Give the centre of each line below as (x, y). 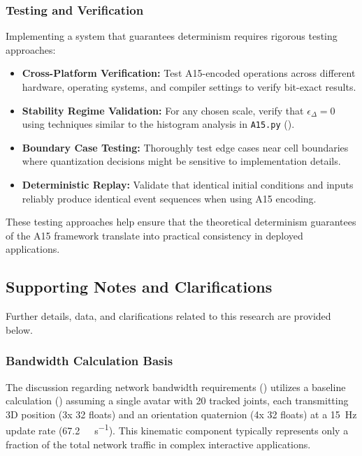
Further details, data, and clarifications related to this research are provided (168, 316)
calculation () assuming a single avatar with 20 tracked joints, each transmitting (177, 400)
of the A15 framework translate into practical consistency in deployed (154, 235)
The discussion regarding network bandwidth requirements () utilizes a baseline (176, 387)
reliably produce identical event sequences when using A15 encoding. (169, 198)
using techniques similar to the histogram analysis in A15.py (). (158, 124)
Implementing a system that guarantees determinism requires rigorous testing (172, 36)
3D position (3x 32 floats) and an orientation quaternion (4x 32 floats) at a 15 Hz (181, 414)
